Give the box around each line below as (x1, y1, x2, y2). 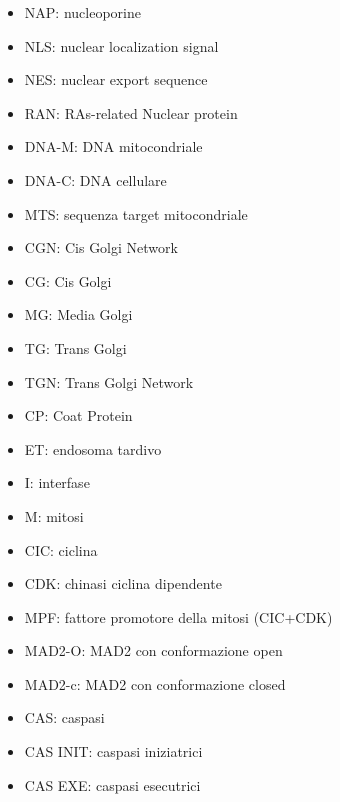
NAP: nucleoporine (24, 2, 141, 22)
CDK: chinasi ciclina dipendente (24, 573, 222, 594)
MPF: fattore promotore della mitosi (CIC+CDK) (24, 606, 333, 627)
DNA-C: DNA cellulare (24, 169, 167, 190)
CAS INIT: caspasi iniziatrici (24, 741, 203, 762)
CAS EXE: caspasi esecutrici (24, 774, 201, 795)
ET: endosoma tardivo (24, 438, 162, 459)
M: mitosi (24, 505, 84, 526)
